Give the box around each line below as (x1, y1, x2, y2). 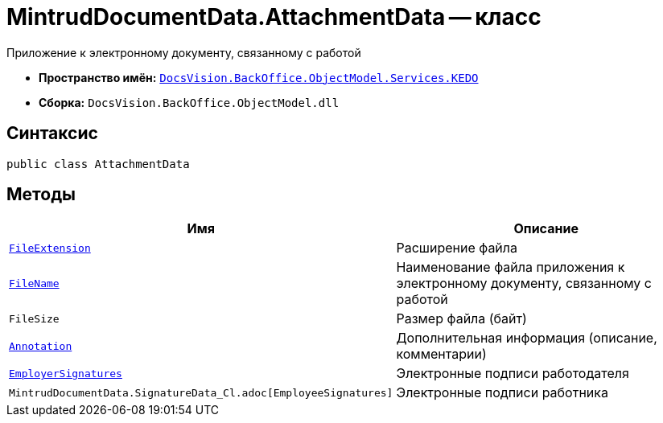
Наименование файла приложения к (396, 259, 625, 276)
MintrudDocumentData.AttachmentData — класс (6, 3, 542, 31)
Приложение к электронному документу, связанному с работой (6, 45, 361, 60)
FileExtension (9, 241, 91, 254)
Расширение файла (396, 240, 518, 257)
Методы (6, 184, 76, 205)
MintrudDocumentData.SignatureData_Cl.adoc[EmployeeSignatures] (9, 386, 393, 399)
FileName (9, 277, 60, 290)
